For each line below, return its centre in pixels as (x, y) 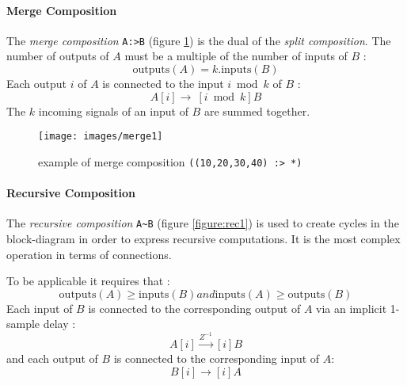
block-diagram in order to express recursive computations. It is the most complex (203, 238)
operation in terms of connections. (89, 254)
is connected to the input (163, 84)
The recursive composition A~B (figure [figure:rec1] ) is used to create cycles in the (203, 223)
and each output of (52, 358)
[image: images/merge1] (101, 137)
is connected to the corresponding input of (217, 358)
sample (23, 324)
